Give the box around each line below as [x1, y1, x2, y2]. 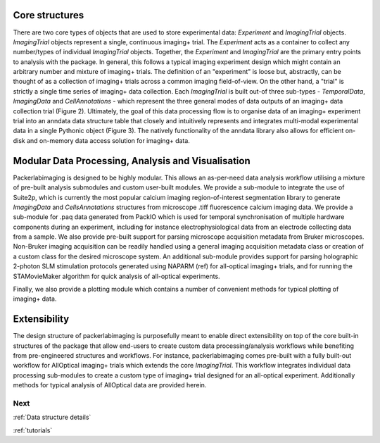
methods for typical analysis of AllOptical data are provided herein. [13, 381, 207, 389]
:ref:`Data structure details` [13, 413, 91, 422]
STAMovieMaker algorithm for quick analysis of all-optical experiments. [13, 272, 221, 280]
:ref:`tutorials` [13, 426, 53, 435]
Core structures [13, 9, 84, 21]
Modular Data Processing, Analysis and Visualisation [13, 155, 251, 167]
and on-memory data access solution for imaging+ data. [26, 136, 190, 144]
